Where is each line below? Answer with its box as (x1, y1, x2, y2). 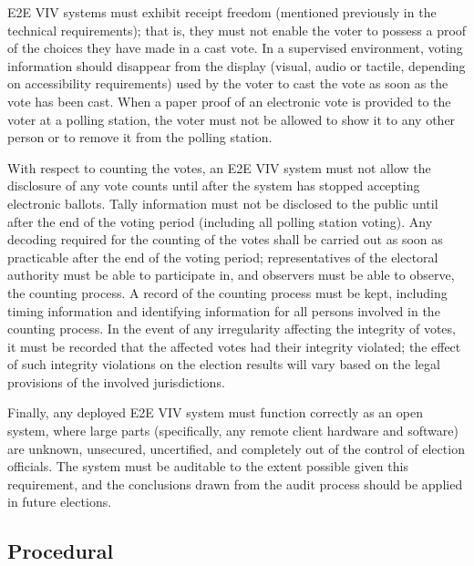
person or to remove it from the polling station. (7, 128, 273, 147)
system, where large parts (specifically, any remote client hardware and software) (7, 421, 459, 440)
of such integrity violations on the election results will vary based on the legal (7, 355, 440, 374)
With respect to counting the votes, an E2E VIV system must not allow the (7, 158, 431, 177)
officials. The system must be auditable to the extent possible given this (7, 457, 408, 476)
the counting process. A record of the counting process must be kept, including (7, 283, 448, 302)
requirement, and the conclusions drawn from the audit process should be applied (7, 474, 463, 493)
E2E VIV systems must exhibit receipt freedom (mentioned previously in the (7, 3, 437, 21)
